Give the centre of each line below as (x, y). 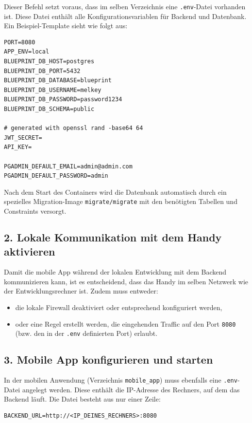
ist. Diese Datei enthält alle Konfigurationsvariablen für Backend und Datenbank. (125, 16)
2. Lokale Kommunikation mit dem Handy (113, 237)
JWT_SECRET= (23, 138)
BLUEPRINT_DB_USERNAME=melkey (53, 90)
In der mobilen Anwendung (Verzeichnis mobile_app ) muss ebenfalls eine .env (121, 380)
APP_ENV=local (27, 52)
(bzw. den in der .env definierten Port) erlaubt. (86, 333)
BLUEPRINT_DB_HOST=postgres (49, 62)
